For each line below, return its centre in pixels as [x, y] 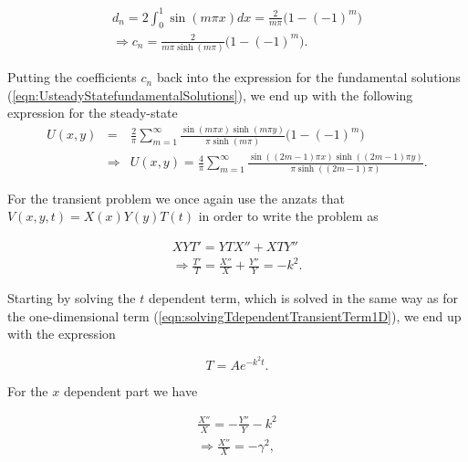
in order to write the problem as [288, 216]
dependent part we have [130, 390]
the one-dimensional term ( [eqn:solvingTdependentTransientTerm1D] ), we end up [234, 315]
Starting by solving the [72, 298]
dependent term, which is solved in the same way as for [303, 298]
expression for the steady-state [93, 113]
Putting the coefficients [72, 77]
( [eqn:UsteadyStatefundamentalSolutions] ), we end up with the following [210, 94]
